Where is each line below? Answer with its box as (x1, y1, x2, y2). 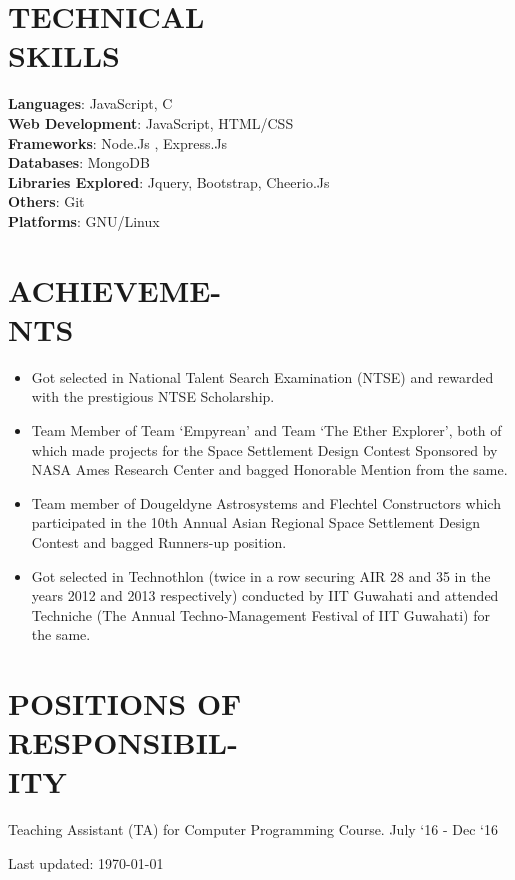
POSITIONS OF (8, 683, 242, 724)
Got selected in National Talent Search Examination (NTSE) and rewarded (31, 366, 494, 387)
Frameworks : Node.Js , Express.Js (8, 132, 228, 153)
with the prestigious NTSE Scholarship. (31, 386, 275, 407)
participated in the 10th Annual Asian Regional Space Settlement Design (31, 512, 481, 533)
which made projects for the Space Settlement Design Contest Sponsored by (31, 439, 498, 460)
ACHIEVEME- (8, 269, 222, 310)
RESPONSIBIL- (8, 722, 238, 763)
